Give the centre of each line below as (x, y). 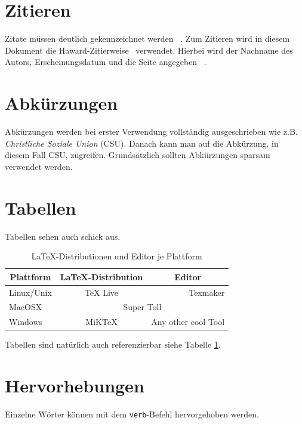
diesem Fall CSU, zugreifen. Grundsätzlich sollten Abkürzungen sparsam (138, 155)
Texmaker (207, 292)
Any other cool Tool (188, 322)
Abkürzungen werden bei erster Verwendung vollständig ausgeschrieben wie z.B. (151, 131)
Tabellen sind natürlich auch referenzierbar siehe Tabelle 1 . (113, 344)
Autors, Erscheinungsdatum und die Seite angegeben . (106, 62)
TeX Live (101, 292)
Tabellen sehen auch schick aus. (63, 236)
